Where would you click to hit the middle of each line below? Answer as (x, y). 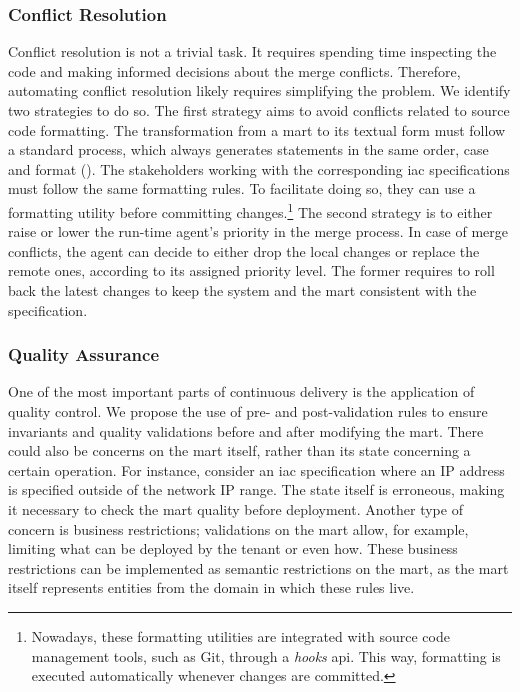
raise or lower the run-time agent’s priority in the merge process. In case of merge (258, 231)
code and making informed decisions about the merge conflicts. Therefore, (234, 70)
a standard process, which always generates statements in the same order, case (248, 149)
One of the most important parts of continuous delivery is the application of (241, 391)
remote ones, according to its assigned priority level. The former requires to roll (251, 270)
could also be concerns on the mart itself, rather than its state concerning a (239, 450)
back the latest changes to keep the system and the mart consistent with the (242, 290)
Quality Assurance (84, 354)
